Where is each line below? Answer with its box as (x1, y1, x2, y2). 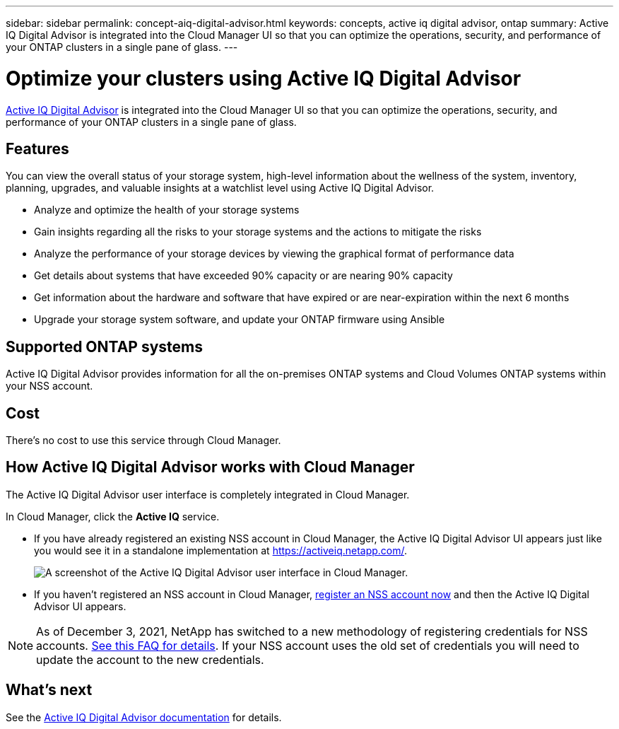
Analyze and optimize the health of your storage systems (34, 204, 300, 216)
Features (6, 139, 69, 158)
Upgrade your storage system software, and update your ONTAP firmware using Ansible (34, 313, 445, 326)
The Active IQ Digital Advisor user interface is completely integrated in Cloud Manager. (6, 488, 410, 501)
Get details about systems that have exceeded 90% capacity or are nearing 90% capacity (34, 269, 453, 282)
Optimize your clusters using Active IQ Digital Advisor (6, 66, 521, 91)
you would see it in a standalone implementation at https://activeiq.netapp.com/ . (34, 544, 408, 556)
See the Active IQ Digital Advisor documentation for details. (6, 711, 282, 723)
